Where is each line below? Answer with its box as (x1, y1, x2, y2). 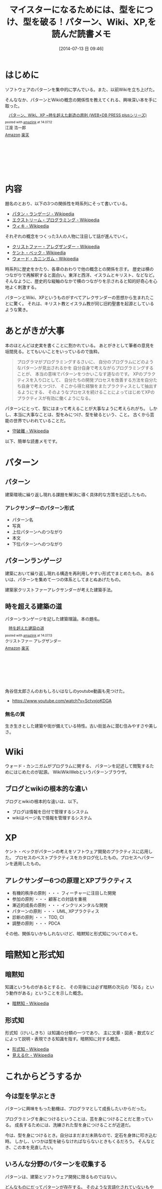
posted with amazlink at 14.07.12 (5, 120, 52, 125)
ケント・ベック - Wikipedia (12, 249, 66, 255)
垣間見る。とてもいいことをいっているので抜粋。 (5, 348, 102, 354)
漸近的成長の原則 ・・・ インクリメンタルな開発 (12, 902, 108, 908)
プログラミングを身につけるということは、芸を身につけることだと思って (5, 1116, 149, 1122)
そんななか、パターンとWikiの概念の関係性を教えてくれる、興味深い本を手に (5, 97, 157, 102)
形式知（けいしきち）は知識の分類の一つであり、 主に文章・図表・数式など (5, 1030, 155, 1036)
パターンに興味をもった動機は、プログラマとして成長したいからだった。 (5, 1106, 149, 1111)
